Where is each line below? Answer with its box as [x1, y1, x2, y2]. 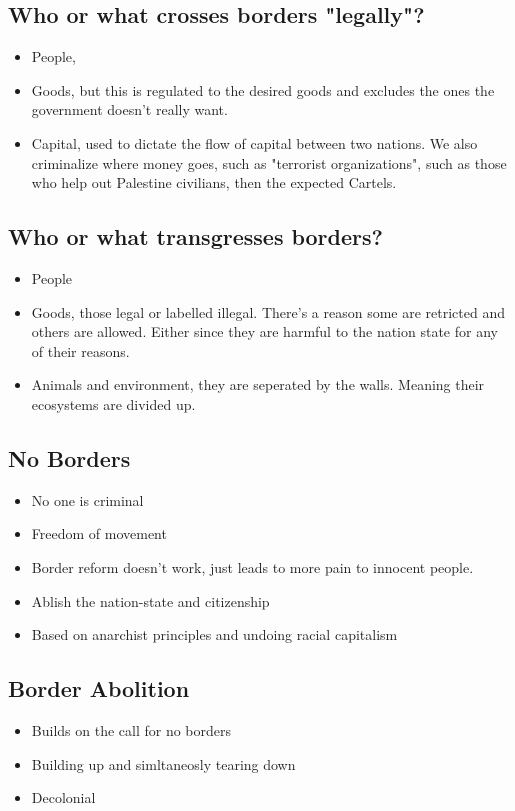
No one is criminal [31, 489, 144, 510]
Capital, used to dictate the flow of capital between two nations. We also [31, 132, 478, 153]
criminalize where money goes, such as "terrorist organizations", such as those [31, 152, 507, 173]
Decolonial [31, 787, 96, 808]
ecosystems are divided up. [31, 393, 196, 414]
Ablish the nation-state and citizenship [31, 590, 270, 611]
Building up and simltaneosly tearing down [31, 753, 296, 774]
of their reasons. [31, 340, 130, 361]
